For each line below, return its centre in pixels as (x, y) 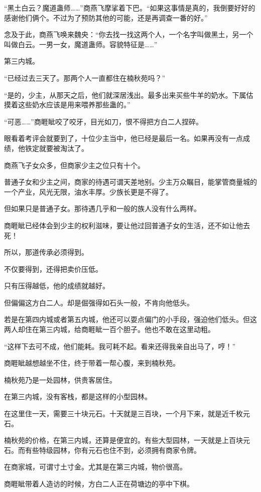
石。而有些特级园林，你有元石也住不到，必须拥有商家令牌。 (102, 450)
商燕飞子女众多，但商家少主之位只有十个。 (74, 165)
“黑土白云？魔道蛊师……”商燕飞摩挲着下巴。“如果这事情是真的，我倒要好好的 (130, 8)
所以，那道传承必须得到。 (46, 252)
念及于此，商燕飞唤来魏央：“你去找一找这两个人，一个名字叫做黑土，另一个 (129, 34)
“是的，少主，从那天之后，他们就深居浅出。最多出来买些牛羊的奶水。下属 (125, 95)
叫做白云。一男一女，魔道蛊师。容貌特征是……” (81, 44)
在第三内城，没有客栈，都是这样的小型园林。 (78, 396)
